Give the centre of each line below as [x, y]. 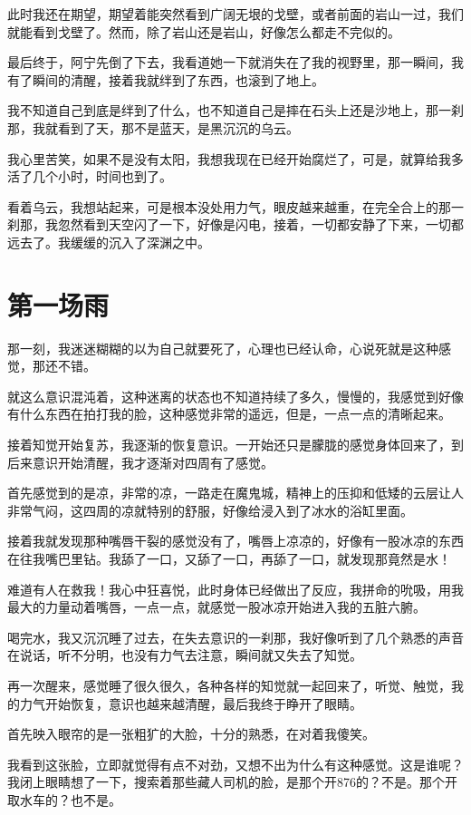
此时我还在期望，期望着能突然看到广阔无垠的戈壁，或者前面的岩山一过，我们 [235, 14]
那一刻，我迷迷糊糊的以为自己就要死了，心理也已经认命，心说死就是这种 [223, 348]
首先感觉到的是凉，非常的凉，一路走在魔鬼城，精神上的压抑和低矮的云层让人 [235, 493]
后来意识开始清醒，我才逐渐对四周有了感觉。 [140, 462]
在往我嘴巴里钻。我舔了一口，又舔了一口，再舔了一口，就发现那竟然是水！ [229, 558]
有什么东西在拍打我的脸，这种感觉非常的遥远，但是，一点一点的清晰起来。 [229, 414]
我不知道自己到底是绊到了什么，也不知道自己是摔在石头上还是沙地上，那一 [229, 110]
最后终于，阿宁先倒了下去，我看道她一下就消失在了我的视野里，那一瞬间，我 [235, 62]
